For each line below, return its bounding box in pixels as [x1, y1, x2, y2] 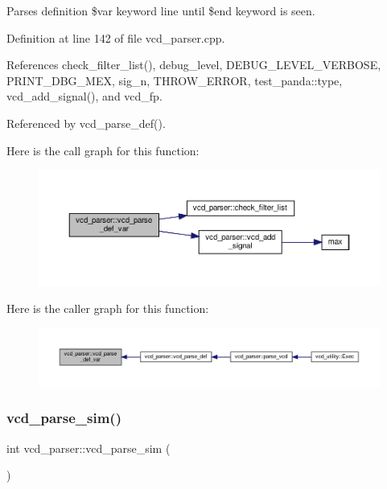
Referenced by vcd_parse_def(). [6, 114, 166, 131]
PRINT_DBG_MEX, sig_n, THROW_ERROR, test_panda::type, [6, 72, 343, 88]
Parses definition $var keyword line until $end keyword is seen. [6, 2, 315, 18]
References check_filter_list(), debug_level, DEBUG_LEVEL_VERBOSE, [6, 56, 381, 73]
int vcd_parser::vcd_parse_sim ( [6, 439, 171, 456]
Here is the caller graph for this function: [6, 299, 209, 316]
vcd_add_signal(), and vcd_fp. [6, 88, 163, 105]
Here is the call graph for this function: [6, 142, 200, 158]
